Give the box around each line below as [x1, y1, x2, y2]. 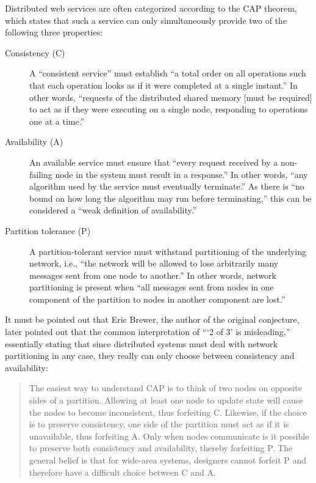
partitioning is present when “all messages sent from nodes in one [29, 281, 274, 293]
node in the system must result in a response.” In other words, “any [55, 168, 308, 180]
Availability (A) [5, 135, 63, 148]
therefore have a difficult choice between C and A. [29, 465, 216, 478]
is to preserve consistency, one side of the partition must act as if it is [29, 418, 289, 430]
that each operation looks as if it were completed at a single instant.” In [29, 78, 298, 91]
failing [29, 168, 52, 180]
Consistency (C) [5, 46, 65, 59]
